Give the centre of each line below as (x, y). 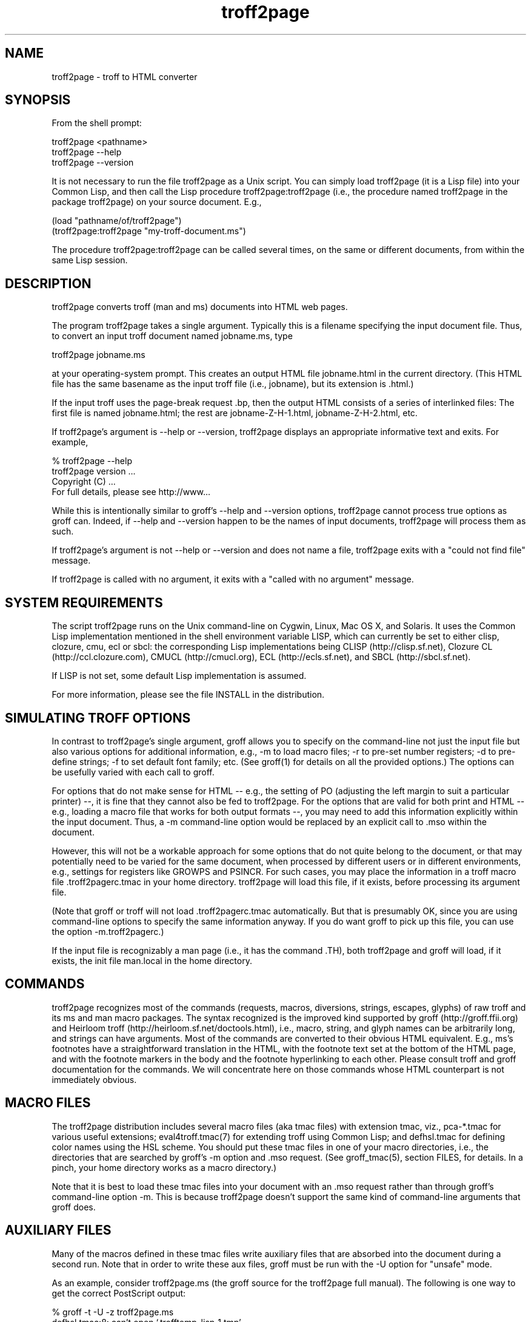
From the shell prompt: (97, 123)
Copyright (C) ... (84, 482)
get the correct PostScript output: (119, 1293)
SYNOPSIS (38, 100)
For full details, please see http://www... (131, 492)
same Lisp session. (90, 260)
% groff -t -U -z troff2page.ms (113, 1312)
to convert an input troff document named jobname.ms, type (172, 336)
